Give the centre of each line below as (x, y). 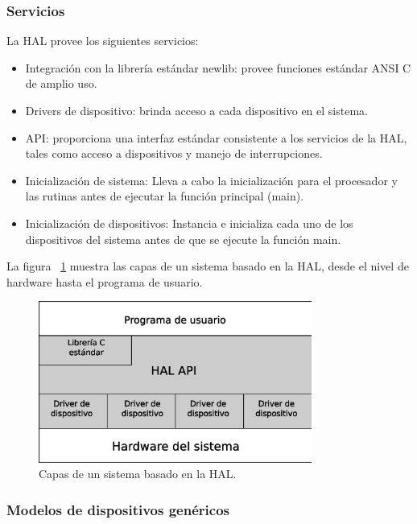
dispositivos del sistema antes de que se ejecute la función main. (183, 239)
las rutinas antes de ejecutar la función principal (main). (165, 196)
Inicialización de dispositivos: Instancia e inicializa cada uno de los (189, 223)
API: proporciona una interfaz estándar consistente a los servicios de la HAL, (216, 137)
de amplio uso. (61, 83)
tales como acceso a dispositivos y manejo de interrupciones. (174, 153)
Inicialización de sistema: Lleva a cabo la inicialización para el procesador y (211, 180)
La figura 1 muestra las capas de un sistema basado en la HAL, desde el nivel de (208, 266)
